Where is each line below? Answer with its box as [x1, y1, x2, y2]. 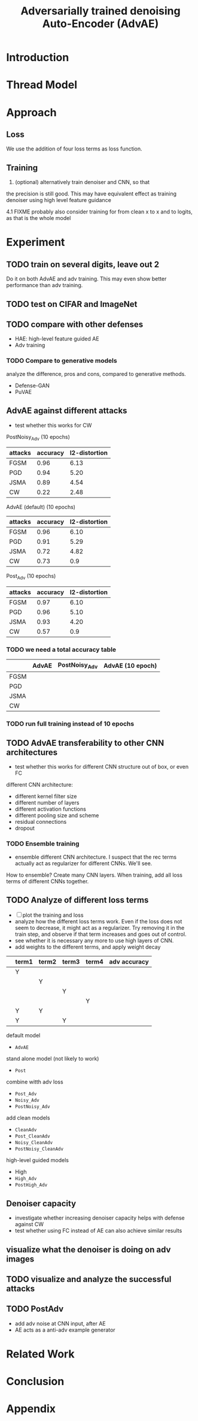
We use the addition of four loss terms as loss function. [6, 145, 142, 152]
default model [6, 1032, 41, 1039]
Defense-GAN [14, 382, 50, 389]
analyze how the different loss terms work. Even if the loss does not [14, 918, 182, 925]
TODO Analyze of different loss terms [6, 895, 149, 905]
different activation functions [14, 805, 87, 813]
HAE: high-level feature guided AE [14, 335, 100, 342]
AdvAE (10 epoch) [103, 661, 157, 670]
